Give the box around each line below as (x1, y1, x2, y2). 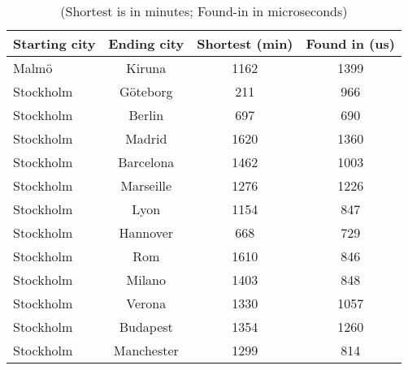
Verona (126, 294, 167, 312)
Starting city (13, 34, 96, 53)
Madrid (125, 129, 167, 148)
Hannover (119, 223, 174, 242)
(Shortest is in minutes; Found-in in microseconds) (60, 2, 348, 20)
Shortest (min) (197, 34, 293, 53)
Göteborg (119, 82, 173, 101)
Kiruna (126, 58, 167, 77)
